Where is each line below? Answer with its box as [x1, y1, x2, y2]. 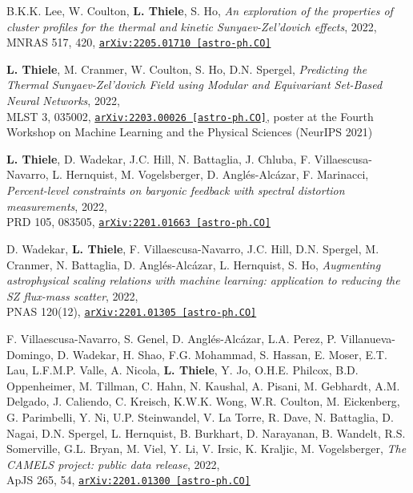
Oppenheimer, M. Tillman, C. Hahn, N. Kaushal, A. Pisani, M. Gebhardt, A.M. [6, 377, 400, 394]
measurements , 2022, [6, 197, 107, 214]
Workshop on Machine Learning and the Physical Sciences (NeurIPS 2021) [6, 123, 373, 140]
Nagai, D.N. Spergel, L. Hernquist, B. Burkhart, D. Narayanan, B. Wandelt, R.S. [6, 424, 406, 441]
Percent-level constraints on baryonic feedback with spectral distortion [6, 182, 345, 199]
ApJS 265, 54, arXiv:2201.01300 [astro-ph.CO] [6, 471, 251, 488]
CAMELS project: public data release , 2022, [6, 455, 220, 472]
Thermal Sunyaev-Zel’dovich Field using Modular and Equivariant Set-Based [6, 76, 383, 93]
